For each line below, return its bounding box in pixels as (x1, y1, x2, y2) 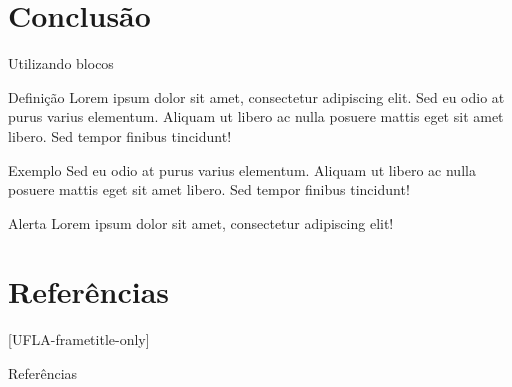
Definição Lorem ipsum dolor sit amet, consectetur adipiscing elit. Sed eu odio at (8, 86, 505, 107)
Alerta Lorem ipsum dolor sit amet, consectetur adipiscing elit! (8, 212, 394, 233)
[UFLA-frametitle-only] (8, 329, 150, 350)
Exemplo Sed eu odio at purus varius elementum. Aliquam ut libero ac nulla (8, 159, 476, 180)
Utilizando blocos (8, 53, 114, 74)
